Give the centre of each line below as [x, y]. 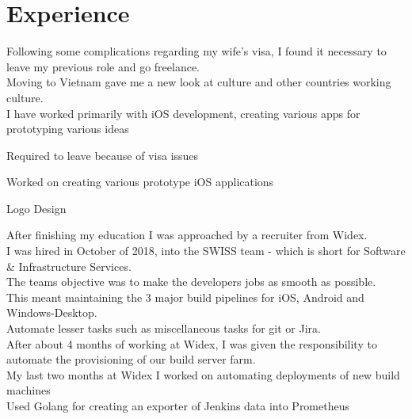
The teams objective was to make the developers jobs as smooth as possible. [191, 282]
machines [29, 390]
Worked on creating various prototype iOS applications [140, 182]
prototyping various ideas [68, 129]
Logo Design [36, 208]
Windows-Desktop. [52, 312]
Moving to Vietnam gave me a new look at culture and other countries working [199, 82]
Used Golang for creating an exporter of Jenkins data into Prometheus [178, 406]
